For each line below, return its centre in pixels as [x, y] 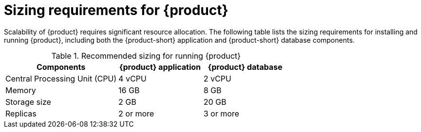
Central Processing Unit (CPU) [61, 78]
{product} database [245, 67]
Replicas [21, 113]
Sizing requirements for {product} [116, 10]
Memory [21, 90]
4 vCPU [133, 78]
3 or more [221, 113]
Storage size [28, 102]
